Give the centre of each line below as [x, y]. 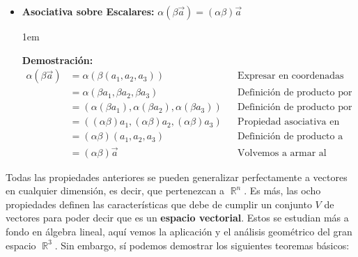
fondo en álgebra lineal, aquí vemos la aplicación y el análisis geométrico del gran [179, 231]
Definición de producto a [290, 137]
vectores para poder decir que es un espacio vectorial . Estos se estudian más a [177, 218]
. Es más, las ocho [282, 190]
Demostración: [57, 60]
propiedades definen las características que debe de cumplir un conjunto [159, 204]
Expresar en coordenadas [291, 76]
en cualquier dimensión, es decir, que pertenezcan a [115, 190]
